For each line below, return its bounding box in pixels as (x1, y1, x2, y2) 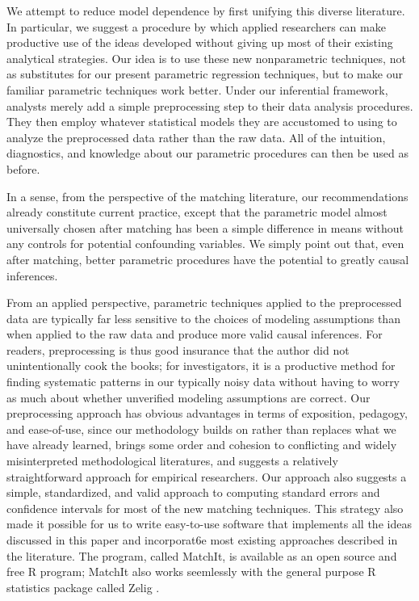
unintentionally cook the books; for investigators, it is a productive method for (6, 357, 396, 374)
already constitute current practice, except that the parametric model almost (6, 204, 388, 221)
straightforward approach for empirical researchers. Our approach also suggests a (6, 468, 407, 485)
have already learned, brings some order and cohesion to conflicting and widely (6, 436, 397, 453)
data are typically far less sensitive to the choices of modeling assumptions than (6, 309, 400, 326)
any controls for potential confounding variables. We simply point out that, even (6, 235, 404, 252)
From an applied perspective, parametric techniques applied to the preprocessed (6, 294, 402, 311)
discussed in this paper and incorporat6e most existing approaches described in (6, 532, 398, 548)
